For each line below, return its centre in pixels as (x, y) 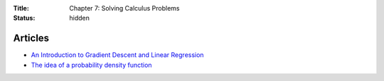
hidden (80, 18)
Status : (24, 18)
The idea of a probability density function (91, 65)
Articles (31, 38)
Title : (21, 8)
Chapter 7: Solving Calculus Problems (124, 8)
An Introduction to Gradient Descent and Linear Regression (117, 55)
